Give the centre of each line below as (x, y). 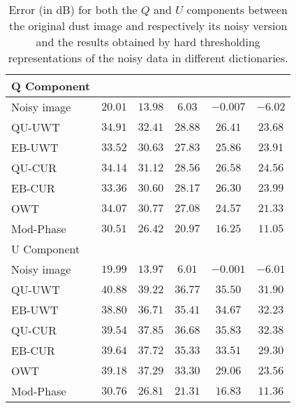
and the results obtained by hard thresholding (148, 42)
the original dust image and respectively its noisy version (148, 26)
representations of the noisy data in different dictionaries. (148, 58)
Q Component (51, 86)
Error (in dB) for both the (73, 9)
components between (237, 9)
